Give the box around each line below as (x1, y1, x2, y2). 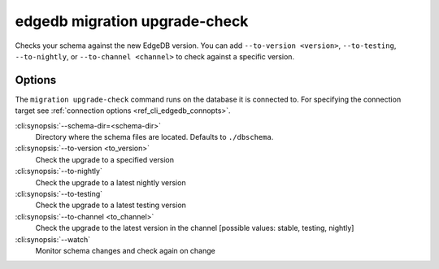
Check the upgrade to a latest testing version (35, 200, 187, 210)
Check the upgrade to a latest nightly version (35, 177, 186, 187)
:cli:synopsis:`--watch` (15, 234, 91, 244)
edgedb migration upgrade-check (15, 12, 249, 30)
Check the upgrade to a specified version (35, 154, 175, 164)
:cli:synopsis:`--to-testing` (15, 189, 103, 198)
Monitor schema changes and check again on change (35, 245, 215, 255)
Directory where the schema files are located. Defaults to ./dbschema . (35, 132, 274, 142)
